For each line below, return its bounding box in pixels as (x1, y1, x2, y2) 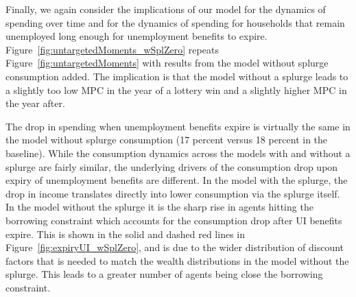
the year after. (5, 96, 65, 110)
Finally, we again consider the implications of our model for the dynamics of (5, 2, 326, 16)
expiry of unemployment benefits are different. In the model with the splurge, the (5, 173, 348, 187)
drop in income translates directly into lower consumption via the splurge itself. (5, 186, 340, 200)
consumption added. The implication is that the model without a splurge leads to (5, 69, 348, 83)
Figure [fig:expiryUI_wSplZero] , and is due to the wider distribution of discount (5, 240, 344, 254)
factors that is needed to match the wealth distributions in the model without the (5, 253, 349, 268)
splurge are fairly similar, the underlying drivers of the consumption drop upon (5, 159, 338, 174)
